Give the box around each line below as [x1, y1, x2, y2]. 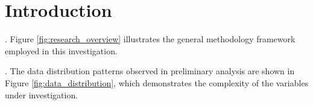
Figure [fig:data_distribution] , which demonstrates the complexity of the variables [5, 76, 309, 89]
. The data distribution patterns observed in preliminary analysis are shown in [5, 65, 295, 77]
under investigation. [5, 88, 78, 101]
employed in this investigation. [5, 44, 118, 57]
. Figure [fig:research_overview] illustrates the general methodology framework [5, 33, 296, 45]
